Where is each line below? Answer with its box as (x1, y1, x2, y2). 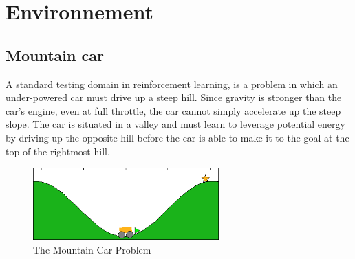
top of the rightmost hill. (6, 144, 110, 158)
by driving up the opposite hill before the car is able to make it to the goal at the (6, 130, 349, 144)
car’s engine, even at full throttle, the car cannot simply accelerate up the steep (6, 103, 341, 117)
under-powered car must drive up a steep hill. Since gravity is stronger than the (6, 90, 342, 104)
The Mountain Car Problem (33, 242, 151, 256)
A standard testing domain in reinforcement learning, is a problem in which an (6, 76, 338, 91)
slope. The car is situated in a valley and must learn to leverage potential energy (6, 117, 345, 131)
